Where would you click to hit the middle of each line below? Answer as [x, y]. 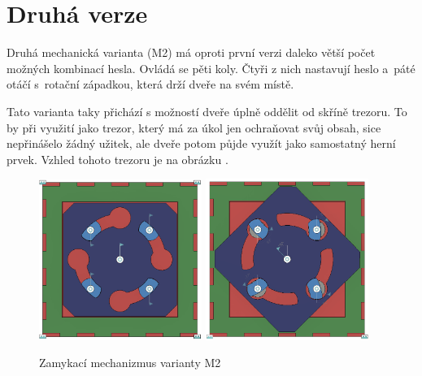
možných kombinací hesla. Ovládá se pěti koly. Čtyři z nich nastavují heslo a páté [211, 68]
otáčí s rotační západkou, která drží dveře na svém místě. [150, 84]
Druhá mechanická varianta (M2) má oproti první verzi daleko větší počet [191, 52]
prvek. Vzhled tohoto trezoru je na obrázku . [117, 159]
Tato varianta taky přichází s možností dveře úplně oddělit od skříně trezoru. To [207, 111]
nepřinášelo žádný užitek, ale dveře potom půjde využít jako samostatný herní [201, 143]
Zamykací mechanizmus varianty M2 [130, 363]
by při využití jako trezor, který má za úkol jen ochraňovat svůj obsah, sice [194, 127]
